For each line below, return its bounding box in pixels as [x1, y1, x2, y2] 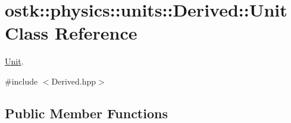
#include [5, 75, 38, 87]
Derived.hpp [51, 75, 96, 87]
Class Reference [5, 21, 137, 45]
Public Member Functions [5, 103, 168, 122]
